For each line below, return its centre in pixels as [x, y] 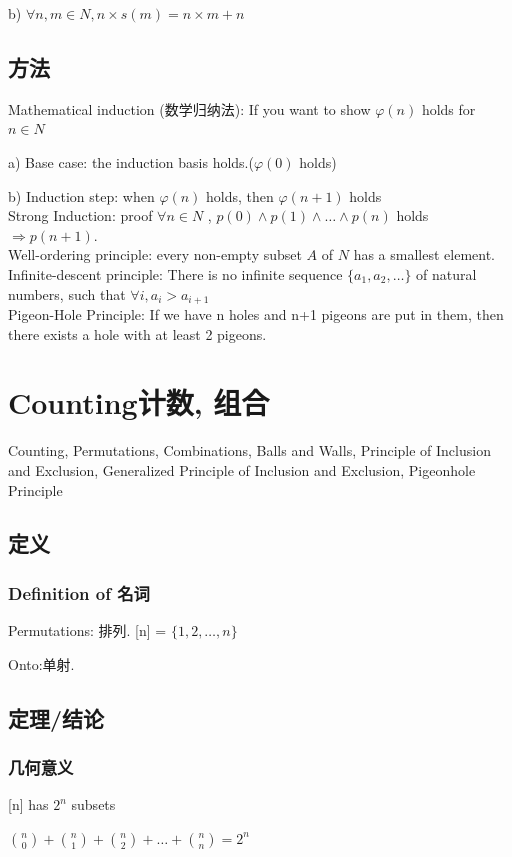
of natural [446, 273]
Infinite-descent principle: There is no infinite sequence [175, 273]
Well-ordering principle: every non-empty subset [155, 254]
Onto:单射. [41, 663]
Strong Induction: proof [80, 215]
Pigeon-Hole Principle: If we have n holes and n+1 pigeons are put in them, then [256, 314]
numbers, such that [67, 293]
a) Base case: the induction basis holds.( [131, 161]
